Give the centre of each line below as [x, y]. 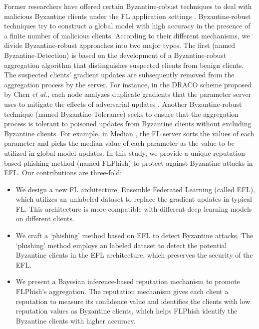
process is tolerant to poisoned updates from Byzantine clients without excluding [128, 124]
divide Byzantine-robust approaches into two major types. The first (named [120, 45]
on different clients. [45, 218]
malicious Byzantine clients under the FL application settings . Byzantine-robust [128, 16]
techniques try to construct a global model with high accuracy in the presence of [127, 26]
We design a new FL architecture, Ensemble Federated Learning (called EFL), [135, 189]
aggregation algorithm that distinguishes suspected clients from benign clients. [124, 65]
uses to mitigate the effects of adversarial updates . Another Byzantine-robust [123, 104]
